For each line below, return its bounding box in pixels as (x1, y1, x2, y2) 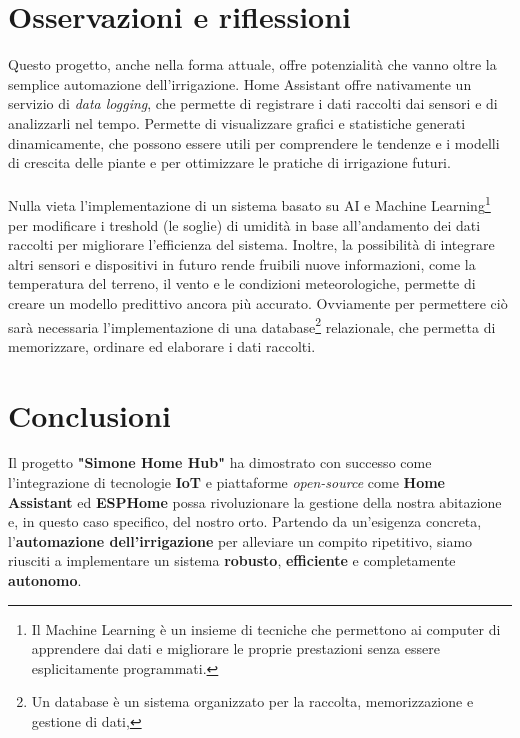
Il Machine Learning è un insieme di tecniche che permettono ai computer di (31, 618, 501, 639)
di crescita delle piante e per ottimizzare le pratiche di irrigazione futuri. (8, 152, 451, 173)
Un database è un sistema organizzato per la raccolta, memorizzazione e (31, 691, 474, 712)
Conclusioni (8, 394, 171, 435)
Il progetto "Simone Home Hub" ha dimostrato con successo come (8, 452, 432, 473)
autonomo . (8, 570, 82, 591)
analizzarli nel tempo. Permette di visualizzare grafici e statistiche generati (8, 112, 466, 133)
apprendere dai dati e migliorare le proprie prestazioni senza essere (31, 638, 440, 659)
